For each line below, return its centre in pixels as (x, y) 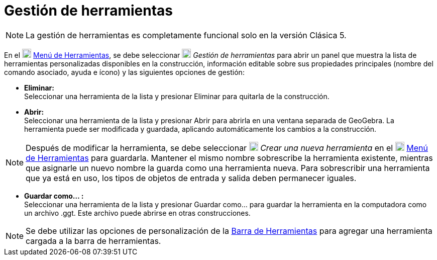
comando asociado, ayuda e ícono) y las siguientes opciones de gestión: (124, 72)
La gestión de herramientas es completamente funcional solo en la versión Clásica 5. (186, 35)
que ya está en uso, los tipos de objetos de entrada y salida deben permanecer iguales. (191, 178)
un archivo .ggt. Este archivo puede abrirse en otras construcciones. (137, 213)
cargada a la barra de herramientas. (93, 241)
